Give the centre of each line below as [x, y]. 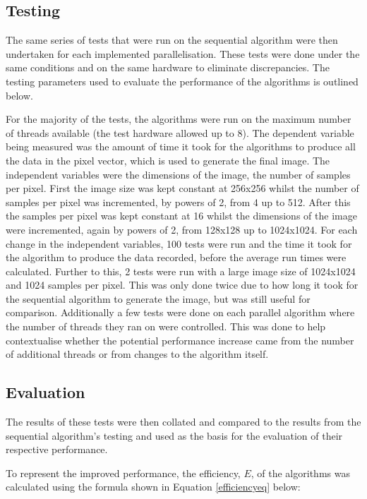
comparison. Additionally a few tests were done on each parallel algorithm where [180, 312]
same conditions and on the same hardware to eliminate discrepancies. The [168, 67]
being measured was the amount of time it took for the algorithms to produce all [181, 146]
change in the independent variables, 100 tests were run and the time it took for [179, 243]
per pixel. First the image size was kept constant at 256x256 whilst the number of [182, 188]
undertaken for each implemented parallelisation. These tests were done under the [183, 53]
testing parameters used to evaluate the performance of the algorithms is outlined [182, 81]
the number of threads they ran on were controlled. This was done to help [166, 326]
